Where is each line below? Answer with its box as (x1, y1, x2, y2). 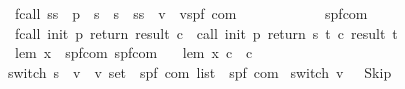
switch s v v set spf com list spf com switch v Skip (7, 61, 392, 82)
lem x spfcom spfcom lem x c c (14, 42, 253, 63)
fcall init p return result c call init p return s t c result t (14, 22, 398, 43)
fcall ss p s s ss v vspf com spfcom (14, 3, 368, 23)
